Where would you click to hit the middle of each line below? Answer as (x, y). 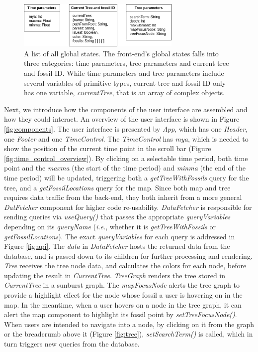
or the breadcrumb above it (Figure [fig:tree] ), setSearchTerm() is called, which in (129, 334)
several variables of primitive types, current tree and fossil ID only (125, 83)
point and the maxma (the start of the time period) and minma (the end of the (125, 168)
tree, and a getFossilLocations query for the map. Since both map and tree (117, 187)
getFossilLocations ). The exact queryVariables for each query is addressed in (120, 236)
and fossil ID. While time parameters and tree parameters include (124, 73)
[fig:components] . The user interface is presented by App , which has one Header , (126, 128)
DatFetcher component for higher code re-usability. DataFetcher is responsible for (128, 207)
